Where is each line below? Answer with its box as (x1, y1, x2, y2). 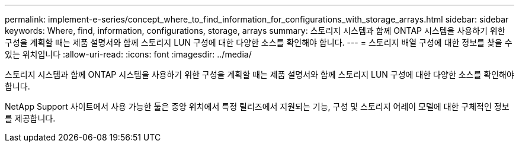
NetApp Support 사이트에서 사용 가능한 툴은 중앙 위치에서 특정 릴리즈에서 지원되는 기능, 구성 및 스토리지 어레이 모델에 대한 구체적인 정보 (5, 101, 510, 111)
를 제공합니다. (5, 113, 56, 123)
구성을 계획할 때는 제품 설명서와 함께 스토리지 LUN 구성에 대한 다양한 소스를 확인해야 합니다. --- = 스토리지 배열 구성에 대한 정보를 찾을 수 (5, 37, 512, 47)
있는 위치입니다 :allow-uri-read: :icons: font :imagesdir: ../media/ (5, 49, 252, 59)
